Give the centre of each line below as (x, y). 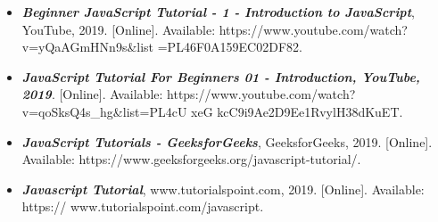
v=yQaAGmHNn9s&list (88, 47)
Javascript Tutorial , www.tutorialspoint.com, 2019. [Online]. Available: (223, 189)
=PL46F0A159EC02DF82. (230, 47)
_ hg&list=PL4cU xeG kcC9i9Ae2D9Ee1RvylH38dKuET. (247, 111)
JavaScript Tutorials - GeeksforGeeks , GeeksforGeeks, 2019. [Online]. (227, 141)
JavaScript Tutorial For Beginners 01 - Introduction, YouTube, (221, 76)
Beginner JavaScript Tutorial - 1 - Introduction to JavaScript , (218, 12)
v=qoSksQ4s (56, 111)
